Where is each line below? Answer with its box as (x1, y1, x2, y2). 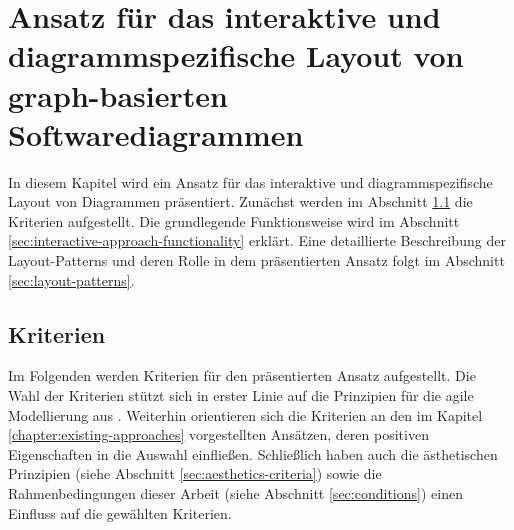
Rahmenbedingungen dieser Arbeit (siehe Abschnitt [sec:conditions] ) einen (8, 483, 463, 504)
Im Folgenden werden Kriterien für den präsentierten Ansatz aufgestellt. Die (8, 365, 476, 386)
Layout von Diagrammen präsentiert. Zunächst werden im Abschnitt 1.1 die (8, 191, 473, 212)
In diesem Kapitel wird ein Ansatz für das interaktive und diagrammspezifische (8, 171, 493, 192)
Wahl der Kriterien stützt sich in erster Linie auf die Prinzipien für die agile (8, 385, 474, 406)
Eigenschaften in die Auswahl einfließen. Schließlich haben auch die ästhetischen (8, 443, 498, 464)
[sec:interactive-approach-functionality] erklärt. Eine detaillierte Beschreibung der (8, 230, 506, 251)
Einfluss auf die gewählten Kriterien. (8, 502, 232, 523)
